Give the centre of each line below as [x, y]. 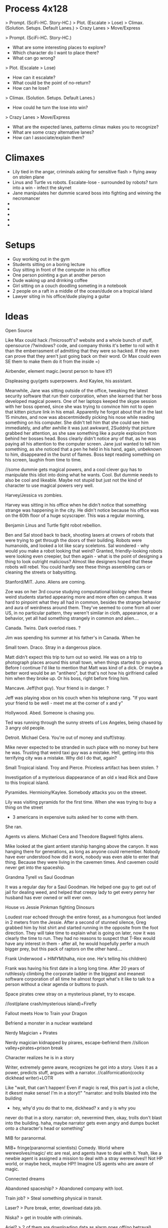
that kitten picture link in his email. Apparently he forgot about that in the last [84, 412]
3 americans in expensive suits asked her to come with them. [75, 817]
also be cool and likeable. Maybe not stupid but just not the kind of [74, 480]
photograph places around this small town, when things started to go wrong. [84, 662]
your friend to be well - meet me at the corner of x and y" [64, 703]
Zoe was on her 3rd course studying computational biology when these [79, 591]
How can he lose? [31, 88]
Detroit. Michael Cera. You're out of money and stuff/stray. [65, 738]
